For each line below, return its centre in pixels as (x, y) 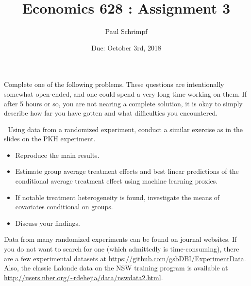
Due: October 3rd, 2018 (126, 47)
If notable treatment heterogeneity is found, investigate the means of (117, 197)
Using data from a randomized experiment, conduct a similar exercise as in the (125, 129)
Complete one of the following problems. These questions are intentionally (114, 84)
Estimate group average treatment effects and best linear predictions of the (127, 171)
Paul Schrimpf (126, 31)
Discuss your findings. (48, 223)
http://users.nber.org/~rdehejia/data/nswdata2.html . (84, 277)
